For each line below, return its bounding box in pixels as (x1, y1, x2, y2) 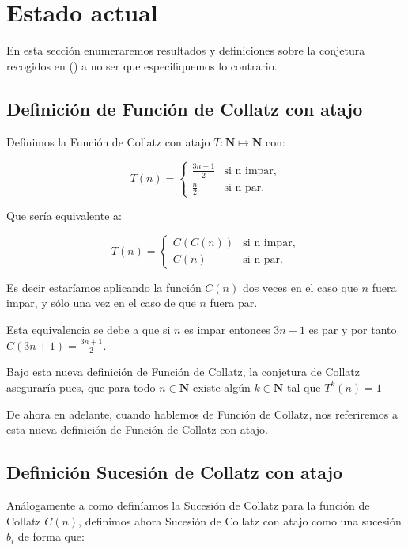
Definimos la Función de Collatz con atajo (6, 133, 210, 150)
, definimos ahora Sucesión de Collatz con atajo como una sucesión (78, 512, 402, 529)
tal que (287, 378, 321, 395)
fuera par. (210, 294, 258, 311)
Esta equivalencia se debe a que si (6, 321, 171, 337)
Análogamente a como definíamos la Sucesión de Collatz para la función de (6, 496, 370, 513)
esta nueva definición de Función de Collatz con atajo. (6, 421, 268, 438)
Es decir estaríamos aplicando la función (6, 279, 202, 295)
